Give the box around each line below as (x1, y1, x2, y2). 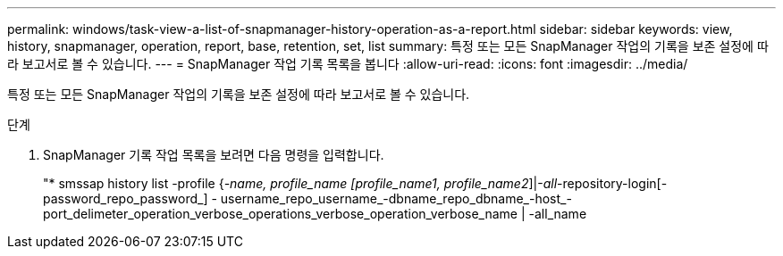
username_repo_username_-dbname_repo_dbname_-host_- (220, 191, 572, 206)
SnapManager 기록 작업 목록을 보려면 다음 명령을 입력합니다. (43, 147, 384, 162)
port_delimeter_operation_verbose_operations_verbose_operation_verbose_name (43, 206, 518, 221)
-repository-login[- (557, 176, 668, 191)
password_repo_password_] (43, 191, 208, 206)
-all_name (528, 206, 587, 221)
